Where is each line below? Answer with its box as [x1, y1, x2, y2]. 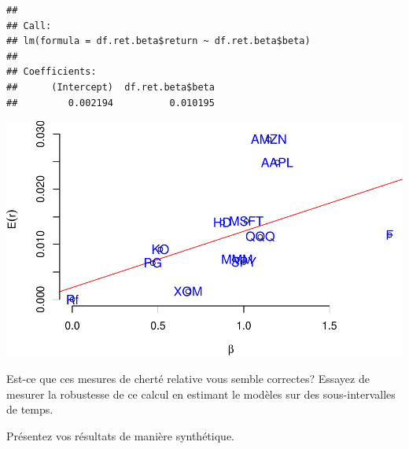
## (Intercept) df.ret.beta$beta [6, 81, 215, 93]
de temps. [6, 401, 53, 418]
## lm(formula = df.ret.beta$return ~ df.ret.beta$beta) [6, 35, 311, 47]
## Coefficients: [6, 66, 97, 78]
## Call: [6, 20, 52, 31]
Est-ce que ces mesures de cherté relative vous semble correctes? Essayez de [6, 370, 370, 386]
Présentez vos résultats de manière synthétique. [6, 427, 234, 443]
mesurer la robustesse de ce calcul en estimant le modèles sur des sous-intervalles [6, 385, 396, 402]
